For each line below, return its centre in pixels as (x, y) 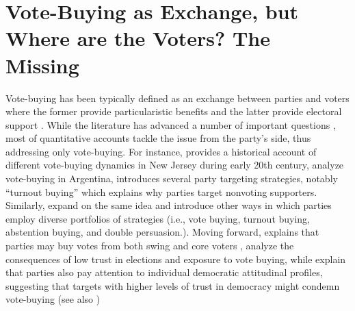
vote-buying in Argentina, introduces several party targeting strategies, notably (172, 178)
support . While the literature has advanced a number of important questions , (171, 124)
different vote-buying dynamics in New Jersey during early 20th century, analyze (175, 165)
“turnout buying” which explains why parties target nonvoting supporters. (161, 191)
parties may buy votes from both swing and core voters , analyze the (150, 246)
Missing (42, 65)
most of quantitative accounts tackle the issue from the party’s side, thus (158, 138)
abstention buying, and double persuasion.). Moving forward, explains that (162, 232)
